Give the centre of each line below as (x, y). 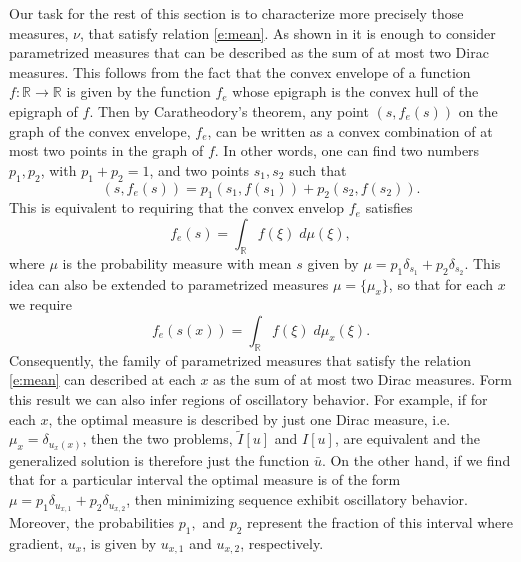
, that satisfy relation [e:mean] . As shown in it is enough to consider (287, 32)
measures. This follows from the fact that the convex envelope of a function (240, 71)
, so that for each (441, 283)
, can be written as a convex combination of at (350, 130)
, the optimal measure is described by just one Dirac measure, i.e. (249, 418)
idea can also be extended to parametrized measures (169, 283)
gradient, (36, 542)
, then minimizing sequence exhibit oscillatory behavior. (297, 499)
